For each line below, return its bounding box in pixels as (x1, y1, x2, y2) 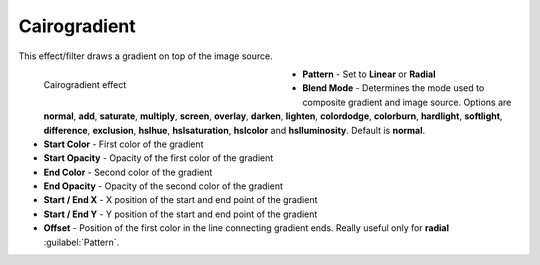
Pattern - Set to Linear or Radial (302, 68, 436, 80)
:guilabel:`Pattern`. (43, 236, 120, 248)
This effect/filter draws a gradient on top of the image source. (18, 50, 274, 62)
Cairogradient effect (43, 78, 127, 90)
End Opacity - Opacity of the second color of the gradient (43, 180, 284, 192)
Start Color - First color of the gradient (43, 138, 204, 150)
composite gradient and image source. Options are (302, 96, 512, 108)
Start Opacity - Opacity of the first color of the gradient (43, 152, 274, 164)
